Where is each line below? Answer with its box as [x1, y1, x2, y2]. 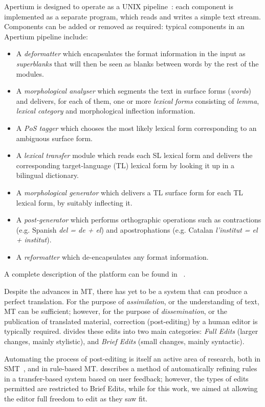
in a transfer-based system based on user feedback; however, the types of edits [4, 373, 249, 383]
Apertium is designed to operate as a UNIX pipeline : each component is [4, 1, 233, 11]
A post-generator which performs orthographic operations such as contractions [16, 214, 261, 225]
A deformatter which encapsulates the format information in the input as [16, 48, 246, 59]
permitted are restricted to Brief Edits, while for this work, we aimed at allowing [4, 383, 258, 394]
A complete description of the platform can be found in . [4, 268, 186, 279]
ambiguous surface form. [16, 132, 93, 143]
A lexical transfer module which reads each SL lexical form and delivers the [16, 150, 253, 161]
